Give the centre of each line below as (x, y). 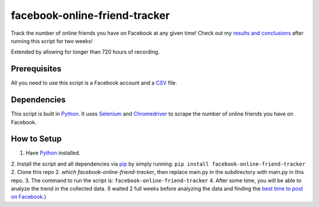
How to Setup (36, 139)
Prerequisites (36, 69)
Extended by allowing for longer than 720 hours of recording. (85, 52)
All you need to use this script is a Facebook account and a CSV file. (94, 83)
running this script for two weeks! (52, 41)
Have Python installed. (53, 153)
